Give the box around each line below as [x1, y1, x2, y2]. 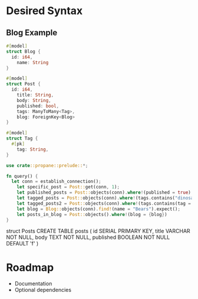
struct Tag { [6, 135, 38, 142]
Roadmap [6, 261, 54, 274]
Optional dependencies [14, 287, 72, 294]
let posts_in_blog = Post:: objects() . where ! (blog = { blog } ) [16, 211, 167, 217]
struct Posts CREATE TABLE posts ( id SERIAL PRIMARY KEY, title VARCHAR [6, 228, 190, 235]
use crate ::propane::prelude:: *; [6, 162, 88, 168]
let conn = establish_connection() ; [11, 178, 101, 185]
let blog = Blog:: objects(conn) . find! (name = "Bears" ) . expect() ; [16, 206, 181, 212]
